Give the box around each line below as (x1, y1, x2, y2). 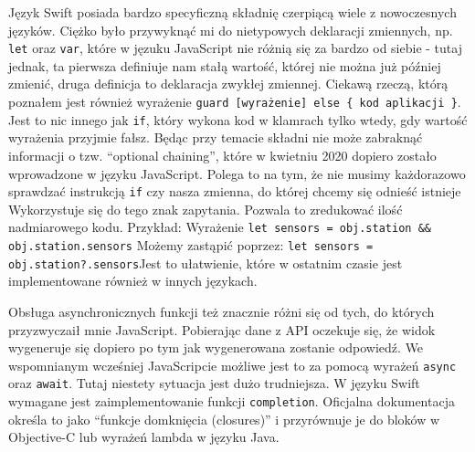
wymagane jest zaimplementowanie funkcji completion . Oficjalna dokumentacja (8, 392, 455, 411)
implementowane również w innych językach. (8, 271, 258, 290)
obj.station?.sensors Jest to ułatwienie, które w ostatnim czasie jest (8, 253, 403, 272)
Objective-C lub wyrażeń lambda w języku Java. (8, 427, 280, 447)
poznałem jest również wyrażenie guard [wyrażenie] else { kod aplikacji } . (8, 92, 461, 111)
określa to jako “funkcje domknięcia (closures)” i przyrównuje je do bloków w (8, 409, 440, 428)
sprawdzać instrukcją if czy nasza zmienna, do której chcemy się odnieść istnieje (8, 182, 461, 201)
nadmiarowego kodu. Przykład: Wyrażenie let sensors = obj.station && (8, 217, 431, 237)
